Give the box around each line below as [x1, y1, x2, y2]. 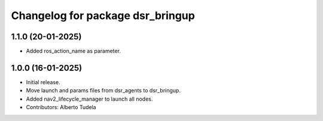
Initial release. [26, 78, 60, 86]
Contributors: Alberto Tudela [26, 104, 96, 111]
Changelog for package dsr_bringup [11, 9, 196, 22]
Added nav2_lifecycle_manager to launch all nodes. [26, 95, 153, 103]
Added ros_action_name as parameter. [26, 48, 121, 55]
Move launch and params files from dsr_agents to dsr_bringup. [26, 87, 181, 94]
